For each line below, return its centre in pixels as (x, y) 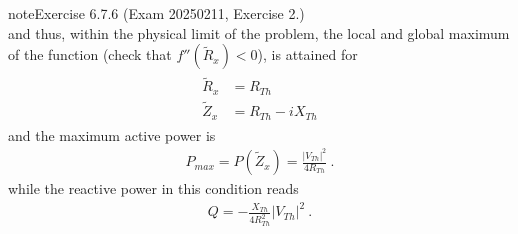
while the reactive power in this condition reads (153, 188)
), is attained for (307, 54)
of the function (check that (90, 54)
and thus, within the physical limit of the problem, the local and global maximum (259, 32)
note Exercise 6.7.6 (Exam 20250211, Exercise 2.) (156, 13)
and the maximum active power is (112, 134)
